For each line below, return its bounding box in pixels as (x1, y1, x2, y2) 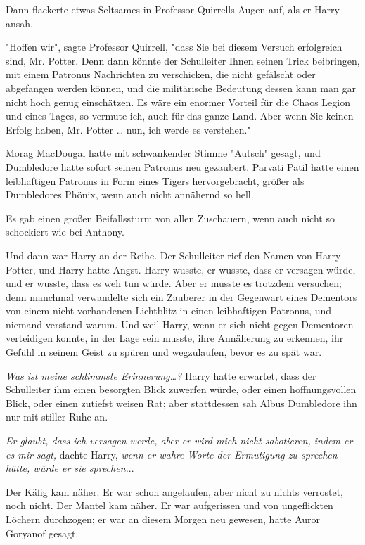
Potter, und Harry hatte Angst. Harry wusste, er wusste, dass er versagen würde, (6, 262, 356, 276)
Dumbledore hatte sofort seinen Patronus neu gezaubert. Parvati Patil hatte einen (6, 159, 359, 174)
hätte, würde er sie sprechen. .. (6, 461, 134, 475)
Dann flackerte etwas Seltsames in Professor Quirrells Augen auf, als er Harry (6, 2, 340, 16)
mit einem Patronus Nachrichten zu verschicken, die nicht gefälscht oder (6, 67, 316, 82)
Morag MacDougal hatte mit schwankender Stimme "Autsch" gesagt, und (6, 146, 321, 160)
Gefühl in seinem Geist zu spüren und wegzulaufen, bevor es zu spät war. (6, 345, 322, 359)
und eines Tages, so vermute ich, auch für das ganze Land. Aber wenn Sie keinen (6, 108, 354, 123)
